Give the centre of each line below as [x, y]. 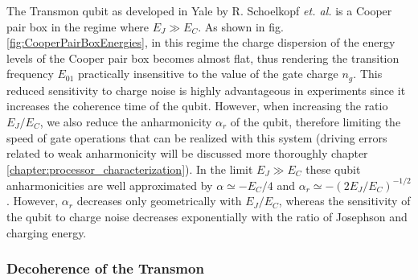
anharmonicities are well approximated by [110, 185]
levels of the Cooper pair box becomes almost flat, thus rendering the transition [203, 58]
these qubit [333, 169]
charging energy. [47, 232]
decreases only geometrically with [159, 201]
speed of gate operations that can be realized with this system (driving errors [197, 137]
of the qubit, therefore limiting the [316, 122]
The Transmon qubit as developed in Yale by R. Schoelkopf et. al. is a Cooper [199, 10]
